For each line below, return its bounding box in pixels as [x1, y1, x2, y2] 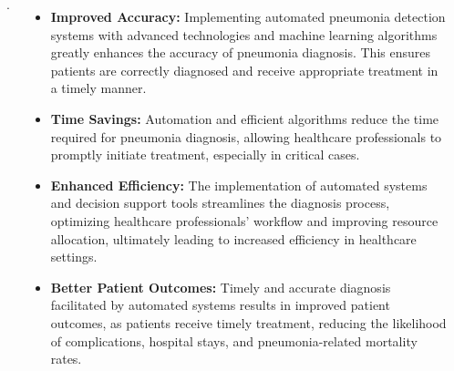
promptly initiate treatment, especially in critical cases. [50, 145, 360, 164]
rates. [50, 349, 82, 368]
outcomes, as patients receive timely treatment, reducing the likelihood [50, 313, 447, 332]
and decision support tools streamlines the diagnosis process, [50, 193, 390, 212]
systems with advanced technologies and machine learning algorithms [50, 25, 438, 44]
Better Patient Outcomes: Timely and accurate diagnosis [50, 277, 391, 296]
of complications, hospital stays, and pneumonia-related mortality [50, 331, 418, 350]
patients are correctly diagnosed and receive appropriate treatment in [50, 60, 439, 79]
